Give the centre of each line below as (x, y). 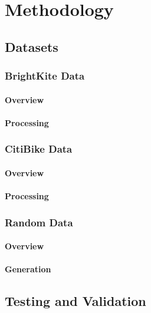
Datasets (32, 46)
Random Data (39, 222)
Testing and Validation (75, 301)
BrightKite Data (45, 76)
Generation (28, 269)
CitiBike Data (39, 149)
